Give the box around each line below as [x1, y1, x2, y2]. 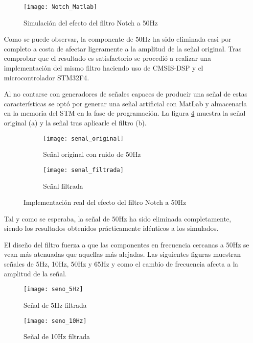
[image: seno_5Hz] [23, 286, 83, 293]
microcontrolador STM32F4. [4, 72, 89, 82]
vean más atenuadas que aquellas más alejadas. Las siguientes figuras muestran [4, 249, 241, 259]
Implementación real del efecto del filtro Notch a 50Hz [23, 197, 186, 207]
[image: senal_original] [43, 135, 124, 142]
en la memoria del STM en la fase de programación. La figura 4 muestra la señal [4, 108, 246, 118]
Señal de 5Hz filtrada [23, 299, 87, 310]
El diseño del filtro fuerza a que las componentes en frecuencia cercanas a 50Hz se [4, 239, 249, 249]
